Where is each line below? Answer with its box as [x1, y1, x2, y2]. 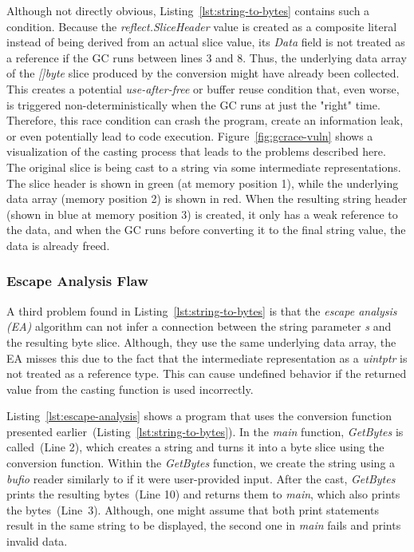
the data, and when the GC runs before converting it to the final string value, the [6, 221, 406, 238]
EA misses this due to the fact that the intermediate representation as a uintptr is [6, 349, 408, 366]
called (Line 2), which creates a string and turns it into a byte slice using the [6, 439, 384, 455]
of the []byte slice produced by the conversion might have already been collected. [6, 65, 400, 81]
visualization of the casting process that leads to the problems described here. [6, 143, 386, 160]
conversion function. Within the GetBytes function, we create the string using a [6, 455, 396, 471]
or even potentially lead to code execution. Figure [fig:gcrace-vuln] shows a [6, 127, 373, 144]
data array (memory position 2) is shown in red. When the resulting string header [6, 190, 408, 207]
